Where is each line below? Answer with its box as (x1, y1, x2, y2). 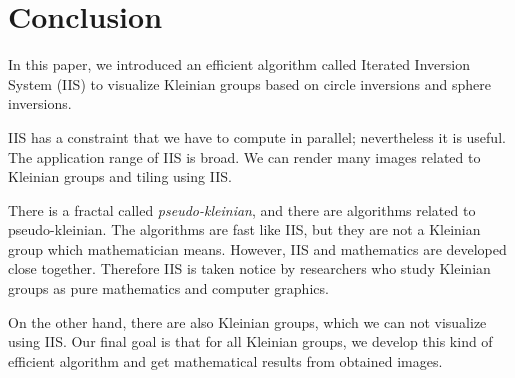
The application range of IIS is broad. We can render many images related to (8, 146, 481, 167)
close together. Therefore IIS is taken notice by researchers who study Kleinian (8, 258, 491, 279)
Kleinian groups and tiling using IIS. (8, 166, 232, 187)
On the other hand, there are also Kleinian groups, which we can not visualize (8, 311, 487, 332)
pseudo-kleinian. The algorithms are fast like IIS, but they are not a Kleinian (8, 219, 481, 240)
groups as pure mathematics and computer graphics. (8, 278, 329, 299)
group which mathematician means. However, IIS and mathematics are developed (8, 238, 507, 259)
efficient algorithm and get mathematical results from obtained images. (8, 350, 443, 371)
